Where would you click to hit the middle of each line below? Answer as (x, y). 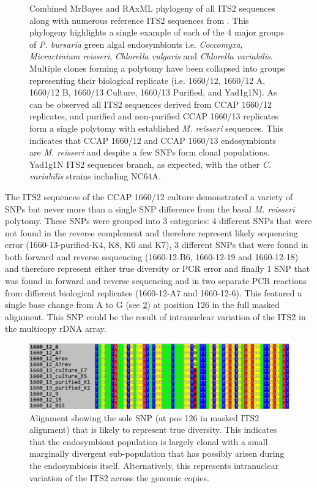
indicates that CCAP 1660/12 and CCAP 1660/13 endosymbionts (153, 140)
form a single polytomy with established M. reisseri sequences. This (156, 128)
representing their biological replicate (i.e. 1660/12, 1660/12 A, (147, 80)
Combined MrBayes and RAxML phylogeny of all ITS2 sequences (152, 8)
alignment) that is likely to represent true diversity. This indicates (153, 430)
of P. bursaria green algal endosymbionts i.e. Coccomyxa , (136, 44)
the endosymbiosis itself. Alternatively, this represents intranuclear (154, 465)
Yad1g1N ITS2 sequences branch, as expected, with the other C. (150, 164)
